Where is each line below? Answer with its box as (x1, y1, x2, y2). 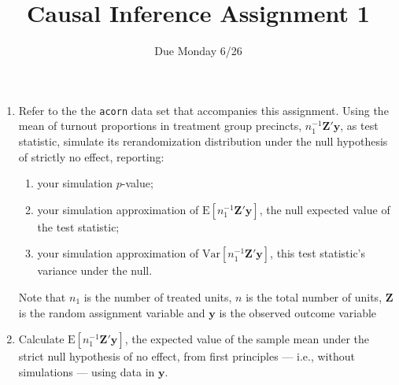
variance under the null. (37, 262, 153, 279)
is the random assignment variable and (18, 304, 205, 320)
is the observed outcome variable (219, 304, 377, 320)
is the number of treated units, (83, 288, 232, 305)
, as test (340, 117, 379, 134)
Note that (18, 288, 66, 305)
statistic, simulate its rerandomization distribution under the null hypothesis (18, 132, 388, 149)
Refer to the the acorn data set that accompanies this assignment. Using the (18, 102, 389, 118)
